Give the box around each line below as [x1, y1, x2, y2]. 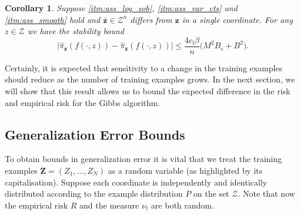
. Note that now [238, 187, 295, 200]
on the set [193, 187, 229, 200]
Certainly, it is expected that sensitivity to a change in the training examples [5, 61, 283, 74]
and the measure [79, 199, 139, 211]
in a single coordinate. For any [182, 13, 293, 25]
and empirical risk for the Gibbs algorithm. [5, 96, 161, 108]
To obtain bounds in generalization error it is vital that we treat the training [5, 153, 282, 165]
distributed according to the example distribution [5, 187, 183, 200]
